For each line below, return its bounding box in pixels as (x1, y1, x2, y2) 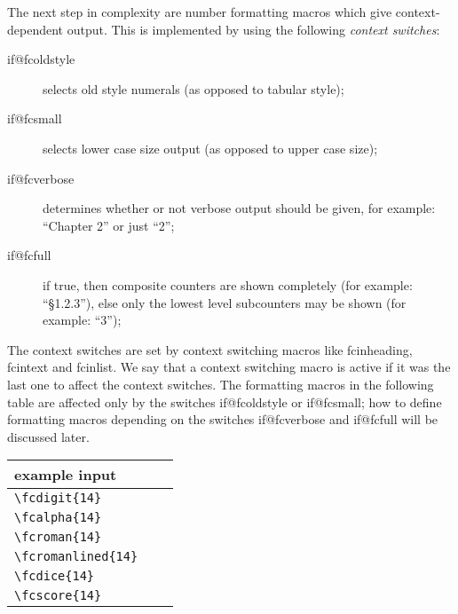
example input (14, 464, 117, 485)
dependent (7, 20, 64, 38)
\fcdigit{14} (14, 491, 102, 506)
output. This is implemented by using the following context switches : (67, 20, 440, 38)
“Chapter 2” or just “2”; (43, 216, 175, 234)
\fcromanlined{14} (14, 549, 138, 564)
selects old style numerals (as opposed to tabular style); (43, 79, 344, 98)
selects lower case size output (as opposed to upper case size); (43, 138, 378, 157)
